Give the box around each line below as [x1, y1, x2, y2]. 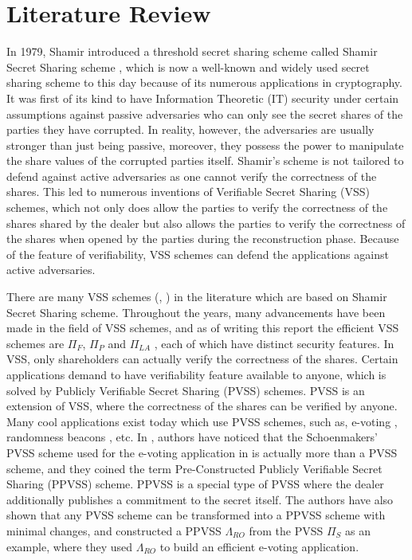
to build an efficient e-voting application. [159, 538, 359, 554]
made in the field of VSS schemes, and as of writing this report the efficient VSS [6, 319, 399, 336]
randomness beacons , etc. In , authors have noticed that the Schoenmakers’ [6, 429, 378, 445]
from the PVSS [249, 522, 324, 538]
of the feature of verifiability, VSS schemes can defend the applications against [6, 245, 389, 262]
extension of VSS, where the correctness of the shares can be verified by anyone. [6, 397, 398, 414]
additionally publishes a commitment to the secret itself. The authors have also [6, 491, 394, 507]
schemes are [6, 335, 65, 351]
